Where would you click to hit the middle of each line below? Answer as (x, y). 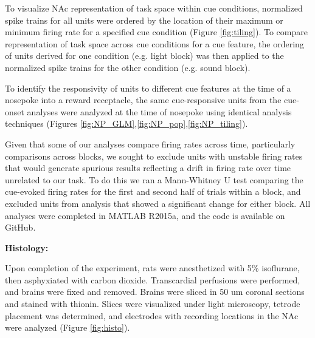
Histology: (27, 247)
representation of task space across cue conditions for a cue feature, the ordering (154, 43)
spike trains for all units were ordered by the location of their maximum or (144, 20)
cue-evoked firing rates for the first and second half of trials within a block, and (153, 191)
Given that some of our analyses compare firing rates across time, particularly (150, 144)
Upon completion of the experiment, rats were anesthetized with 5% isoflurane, (152, 268)
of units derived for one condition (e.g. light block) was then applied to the (144, 56)
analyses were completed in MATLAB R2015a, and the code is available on (145, 215)
